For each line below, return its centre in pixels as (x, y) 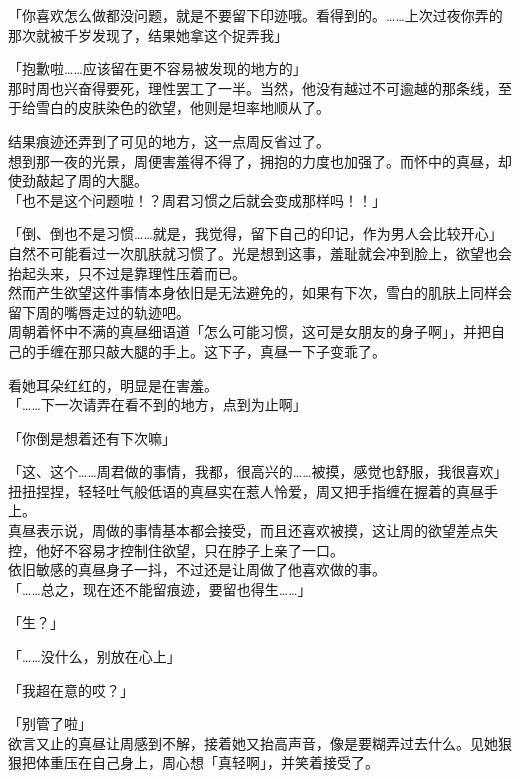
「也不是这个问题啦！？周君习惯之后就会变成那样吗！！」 (197, 199)
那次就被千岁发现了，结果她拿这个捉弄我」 (148, 34)
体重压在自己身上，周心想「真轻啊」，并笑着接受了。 (207, 762)
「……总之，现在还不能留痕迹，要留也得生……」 (160, 588)
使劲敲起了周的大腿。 (78, 180)
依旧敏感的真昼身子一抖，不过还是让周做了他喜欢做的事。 (197, 569)
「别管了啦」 (50, 723)
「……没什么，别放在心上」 (94, 656)
